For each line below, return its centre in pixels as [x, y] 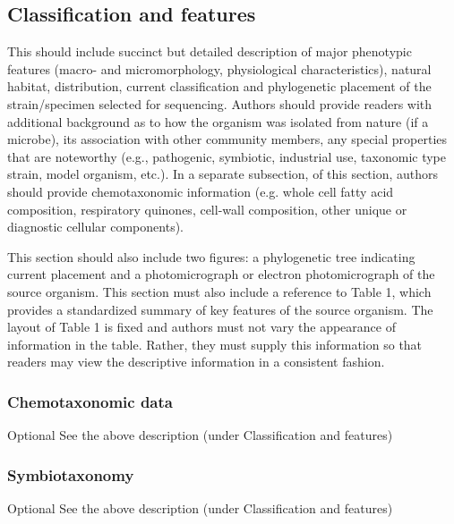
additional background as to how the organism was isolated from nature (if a [218, 121]
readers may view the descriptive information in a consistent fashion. [196, 362]
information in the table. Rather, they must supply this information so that [215, 344]
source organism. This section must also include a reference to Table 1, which [219, 291]
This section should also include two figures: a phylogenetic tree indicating [211, 256]
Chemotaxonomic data [90, 401]
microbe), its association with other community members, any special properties [227, 139]
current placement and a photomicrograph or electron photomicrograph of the [221, 274]
